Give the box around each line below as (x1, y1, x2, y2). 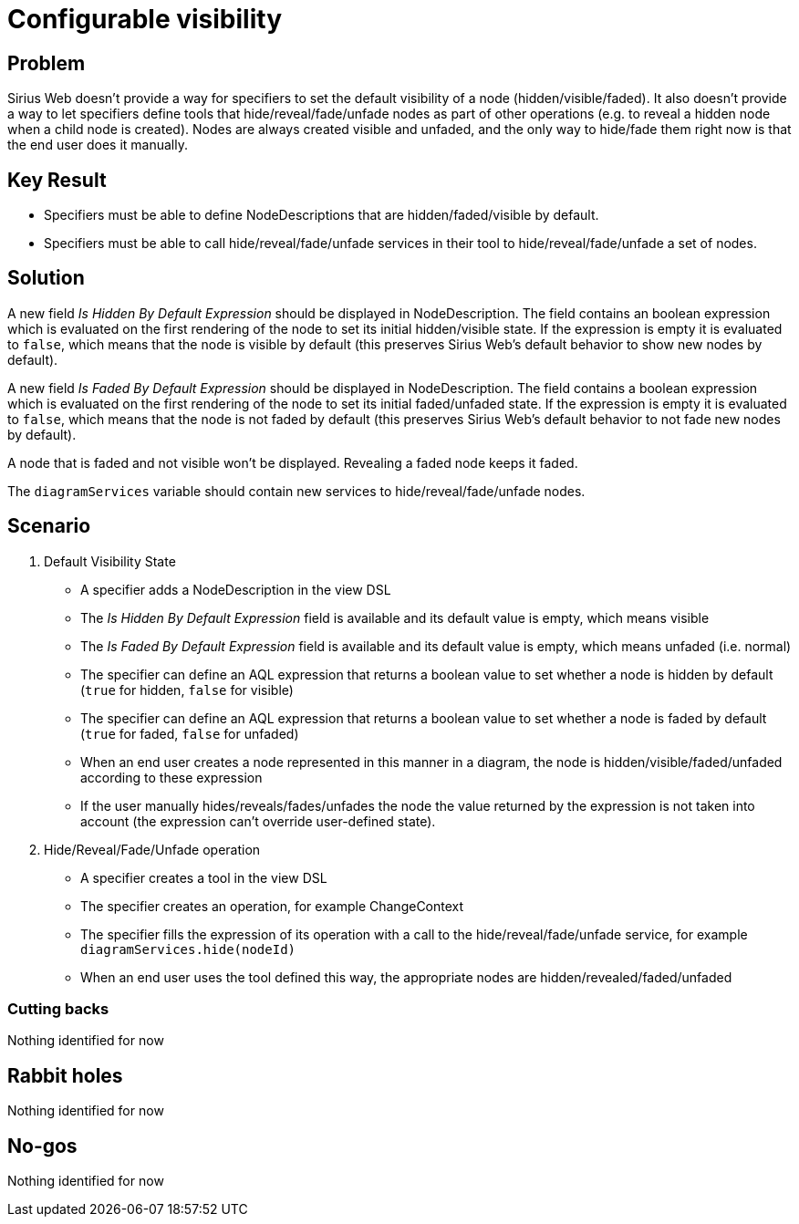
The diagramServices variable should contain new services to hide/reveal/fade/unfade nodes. (7, 482, 586, 499)
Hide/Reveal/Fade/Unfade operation (44, 841, 261, 857)
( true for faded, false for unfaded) (80, 725, 299, 742)
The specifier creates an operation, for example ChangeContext (80, 897, 464, 914)
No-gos (7, 1134, 78, 1157)
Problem (7, 51, 86, 75)
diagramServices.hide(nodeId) (80, 941, 296, 957)
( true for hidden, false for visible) (80, 681, 294, 698)
